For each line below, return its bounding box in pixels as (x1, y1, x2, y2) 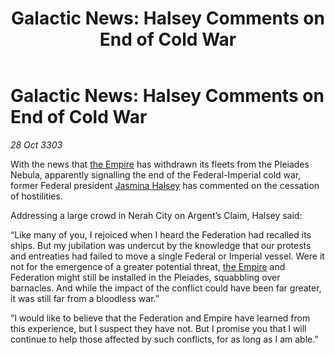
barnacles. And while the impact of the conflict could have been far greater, (10, 282, 322, 294)
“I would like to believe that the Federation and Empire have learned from (10, 312, 311, 324)
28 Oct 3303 (10, 138, 63, 151)
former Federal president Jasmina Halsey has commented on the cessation (10, 179, 320, 191)
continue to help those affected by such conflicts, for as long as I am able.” (10, 333, 319, 345)
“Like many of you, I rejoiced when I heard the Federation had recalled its (10, 228, 312, 241)
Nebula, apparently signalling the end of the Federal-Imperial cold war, (10, 168, 302, 181)
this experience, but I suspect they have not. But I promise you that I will (10, 322, 307, 334)
